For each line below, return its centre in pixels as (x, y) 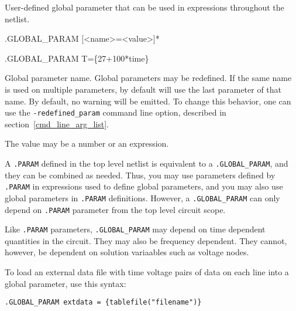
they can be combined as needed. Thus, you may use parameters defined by (140, 175)
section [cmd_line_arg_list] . (57, 124)
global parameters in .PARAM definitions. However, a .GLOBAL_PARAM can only (142, 197)
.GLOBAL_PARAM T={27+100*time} (77, 58)
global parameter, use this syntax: (66, 283)
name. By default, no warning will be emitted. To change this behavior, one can (148, 101)
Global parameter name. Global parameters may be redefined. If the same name (148, 78)
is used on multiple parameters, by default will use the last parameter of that (143, 89)
